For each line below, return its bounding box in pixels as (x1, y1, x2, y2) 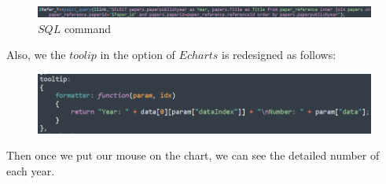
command (64, 20, 111, 36)
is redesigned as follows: (222, 46, 336, 63)
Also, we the (6, 46, 66, 63)
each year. (6, 162, 55, 178)
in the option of (100, 46, 175, 63)
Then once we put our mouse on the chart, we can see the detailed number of (6, 147, 380, 164)
